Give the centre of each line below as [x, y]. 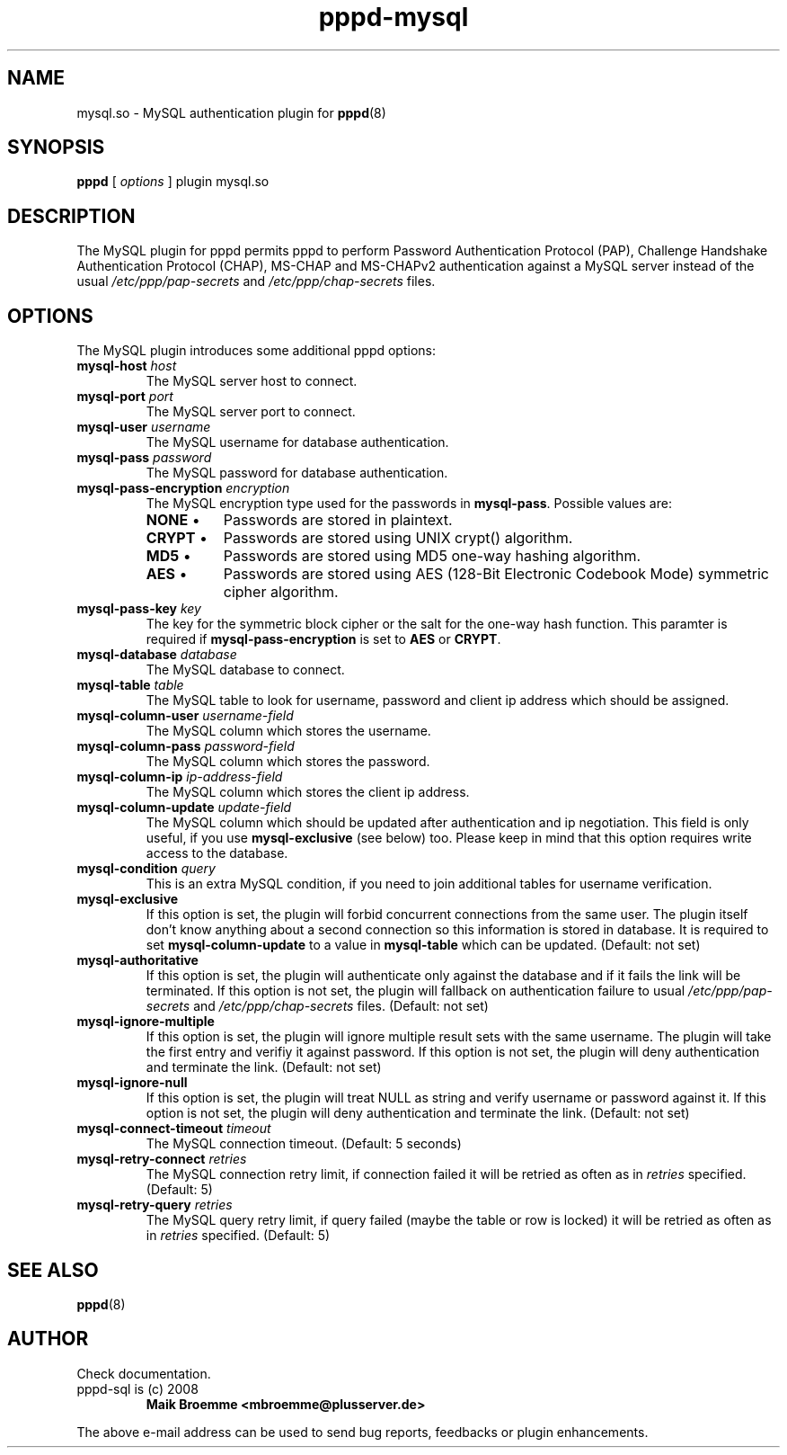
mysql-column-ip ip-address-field [180, 777]
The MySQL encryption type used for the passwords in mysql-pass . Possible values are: [409, 504]
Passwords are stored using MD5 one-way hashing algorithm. [432, 556]
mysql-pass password [144, 458]
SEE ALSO [53, 1270]
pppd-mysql [393, 17]
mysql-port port [125, 397]
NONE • [173, 520]
